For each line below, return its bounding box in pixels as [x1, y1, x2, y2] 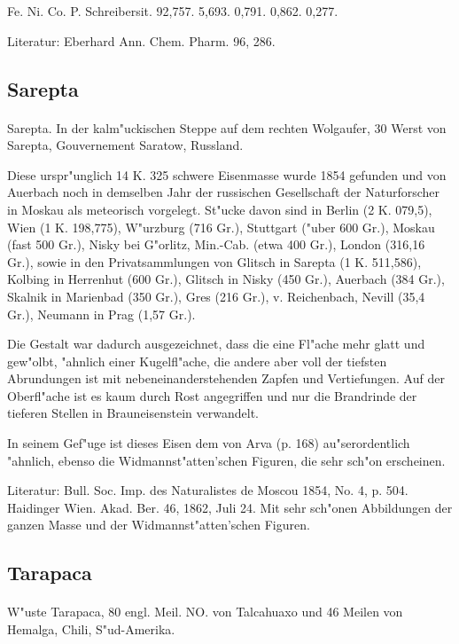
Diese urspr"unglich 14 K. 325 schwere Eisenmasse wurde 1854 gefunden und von [7, 165, 447, 184]
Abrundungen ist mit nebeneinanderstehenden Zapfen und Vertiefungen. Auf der [7, 369, 445, 388]
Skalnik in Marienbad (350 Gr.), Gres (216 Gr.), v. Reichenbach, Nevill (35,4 [7, 287, 425, 305]
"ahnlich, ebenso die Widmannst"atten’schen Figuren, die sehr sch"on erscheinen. [7, 451, 446, 469]
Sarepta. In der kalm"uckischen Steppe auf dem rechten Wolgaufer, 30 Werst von [7, 118, 447, 137]
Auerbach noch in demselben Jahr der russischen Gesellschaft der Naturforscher [7, 183, 440, 201]
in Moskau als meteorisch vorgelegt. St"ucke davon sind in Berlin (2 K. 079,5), [7, 200, 432, 218]
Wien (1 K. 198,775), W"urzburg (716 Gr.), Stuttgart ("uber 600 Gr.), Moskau [7, 217, 435, 236]
